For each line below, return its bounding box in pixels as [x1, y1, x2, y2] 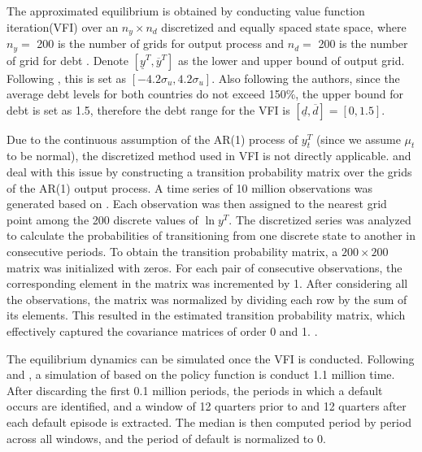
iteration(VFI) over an [7, 18, 119, 35]
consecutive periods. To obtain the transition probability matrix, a [7, 243, 338, 260]
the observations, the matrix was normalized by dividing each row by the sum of [7, 290, 407, 307]
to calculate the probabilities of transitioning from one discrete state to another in [7, 227, 415, 244]
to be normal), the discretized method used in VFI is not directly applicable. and [7, 147, 411, 164]
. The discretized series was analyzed [228, 211, 411, 228]
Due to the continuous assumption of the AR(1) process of [7, 130, 298, 147]
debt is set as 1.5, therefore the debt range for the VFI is [7, 101, 290, 118]
